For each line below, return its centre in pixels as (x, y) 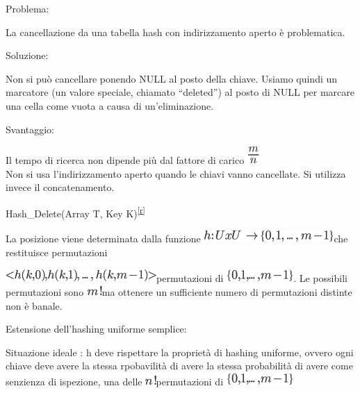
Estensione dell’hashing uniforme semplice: (96, 329)
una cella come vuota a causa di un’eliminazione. (110, 105)
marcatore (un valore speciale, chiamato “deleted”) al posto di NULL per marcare (180, 92)
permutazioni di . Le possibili (252, 278)
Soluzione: (27, 55)
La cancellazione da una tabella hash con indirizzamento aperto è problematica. (175, 32)
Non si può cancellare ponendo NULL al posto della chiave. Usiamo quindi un (172, 78)
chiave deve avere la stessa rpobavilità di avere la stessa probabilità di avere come (179, 366)
